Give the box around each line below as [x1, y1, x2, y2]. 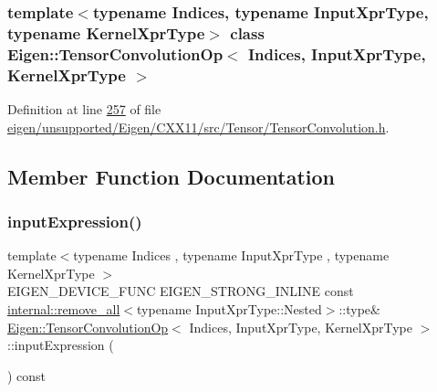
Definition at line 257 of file [7, 99, 161, 118]
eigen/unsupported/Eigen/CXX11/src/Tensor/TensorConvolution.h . [7, 117, 390, 136]
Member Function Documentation [7, 162, 336, 190]
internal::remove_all [7, 299, 120, 318]
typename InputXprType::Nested [137, 299, 322, 318]
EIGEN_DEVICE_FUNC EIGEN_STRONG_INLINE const [7, 281, 354, 301]
